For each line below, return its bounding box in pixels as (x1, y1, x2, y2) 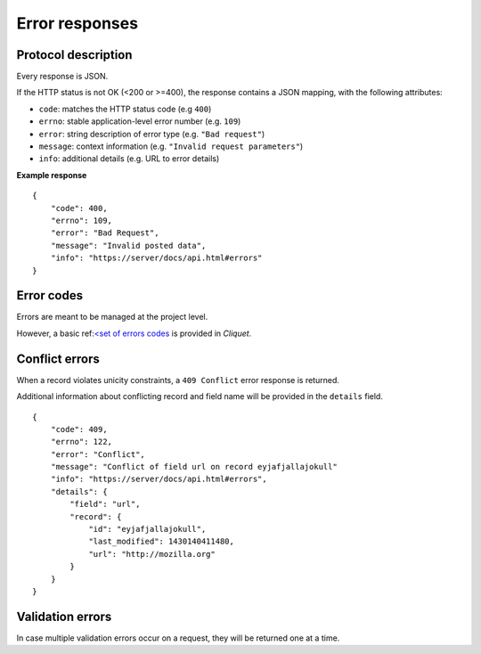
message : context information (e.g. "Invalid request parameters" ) (38, 141, 304, 151)
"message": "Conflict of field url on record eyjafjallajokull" (50, 462, 338, 472)
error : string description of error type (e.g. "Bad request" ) (38, 128, 265, 139)
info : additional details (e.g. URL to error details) (38, 153, 220, 164)
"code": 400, (50, 203, 108, 213)
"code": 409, (50, 424, 108, 434)
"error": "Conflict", (50, 449, 146, 459)
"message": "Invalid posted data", (50, 241, 207, 250)
